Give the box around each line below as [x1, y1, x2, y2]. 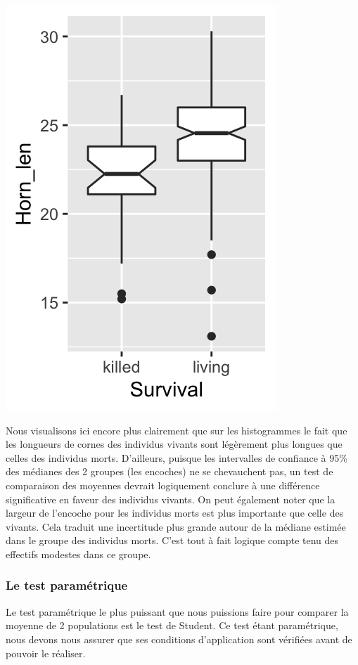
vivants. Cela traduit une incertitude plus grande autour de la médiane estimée [6, 519, 346, 534]
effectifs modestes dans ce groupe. [6, 546, 151, 561]
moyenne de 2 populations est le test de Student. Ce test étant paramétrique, [6, 618, 338, 633]
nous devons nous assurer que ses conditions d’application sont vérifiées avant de [6, 631, 352, 646]
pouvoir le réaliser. [6, 645, 86, 660]
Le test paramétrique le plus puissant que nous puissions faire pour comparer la [6, 604, 349, 619]
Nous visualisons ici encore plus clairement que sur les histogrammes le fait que [6, 422, 347, 437]
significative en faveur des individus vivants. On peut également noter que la [6, 491, 335, 506]
